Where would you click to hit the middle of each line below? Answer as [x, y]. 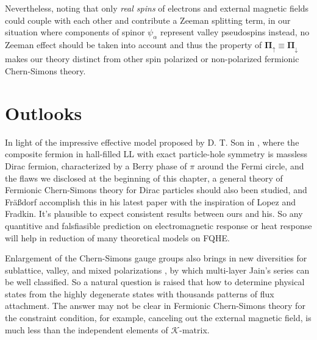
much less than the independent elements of [87, 329]
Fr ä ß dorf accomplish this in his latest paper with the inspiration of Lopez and [150, 201]
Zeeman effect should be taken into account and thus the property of [134, 44]
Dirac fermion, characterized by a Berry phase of [96, 165]
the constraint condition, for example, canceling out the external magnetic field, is [158, 318]
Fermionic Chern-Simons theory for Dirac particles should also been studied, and [156, 190]
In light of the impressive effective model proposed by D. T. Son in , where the [152, 142]
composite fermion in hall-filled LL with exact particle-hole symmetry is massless [156, 154]
